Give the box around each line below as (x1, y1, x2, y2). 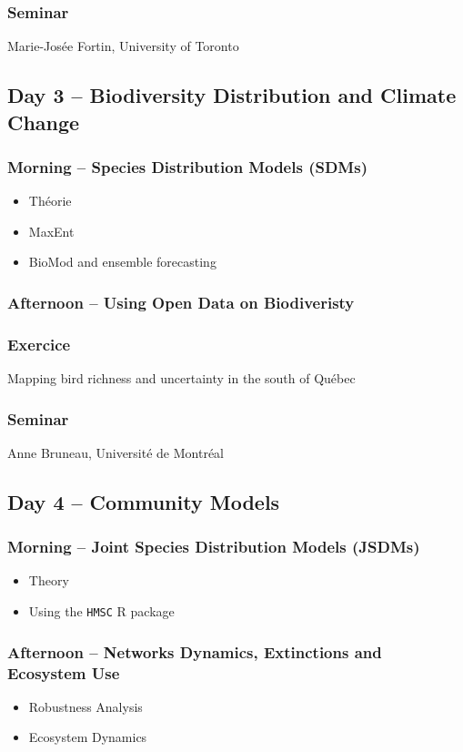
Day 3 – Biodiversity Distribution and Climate (7, 81, 457, 109)
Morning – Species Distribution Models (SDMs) (7, 155, 367, 178)
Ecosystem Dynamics (28, 727, 147, 747)
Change (7, 107, 80, 136)
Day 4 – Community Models (7, 487, 280, 515)
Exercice (7, 332, 71, 355)
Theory (28, 571, 69, 590)
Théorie (28, 191, 72, 210)
